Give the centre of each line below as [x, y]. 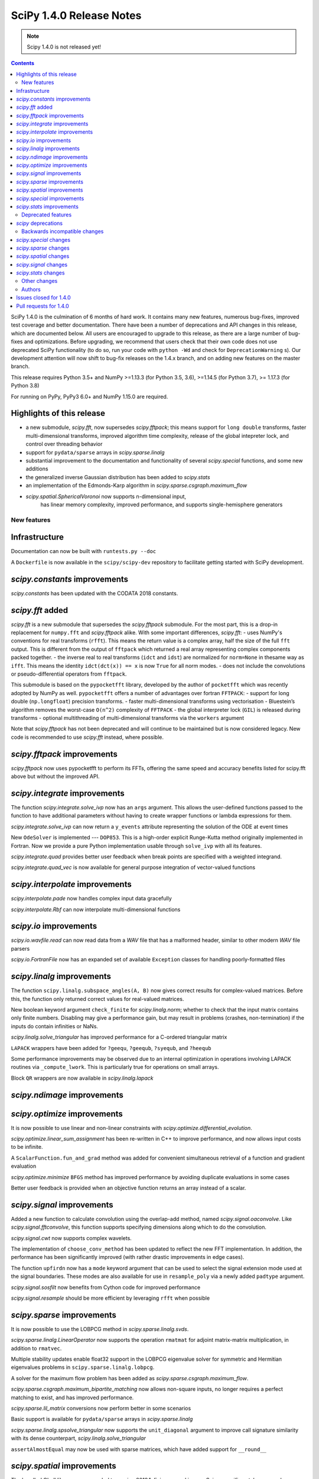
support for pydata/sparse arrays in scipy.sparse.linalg [95, 452]
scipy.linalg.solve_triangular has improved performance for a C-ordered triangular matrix [119, 1037]
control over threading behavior [64, 444]
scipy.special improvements [50, 198]
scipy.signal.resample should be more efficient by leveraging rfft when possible [110, 1298]
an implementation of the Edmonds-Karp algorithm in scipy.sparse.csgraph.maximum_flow [136, 486]
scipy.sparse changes [43, 248]
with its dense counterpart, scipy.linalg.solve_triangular [78, 1438]
